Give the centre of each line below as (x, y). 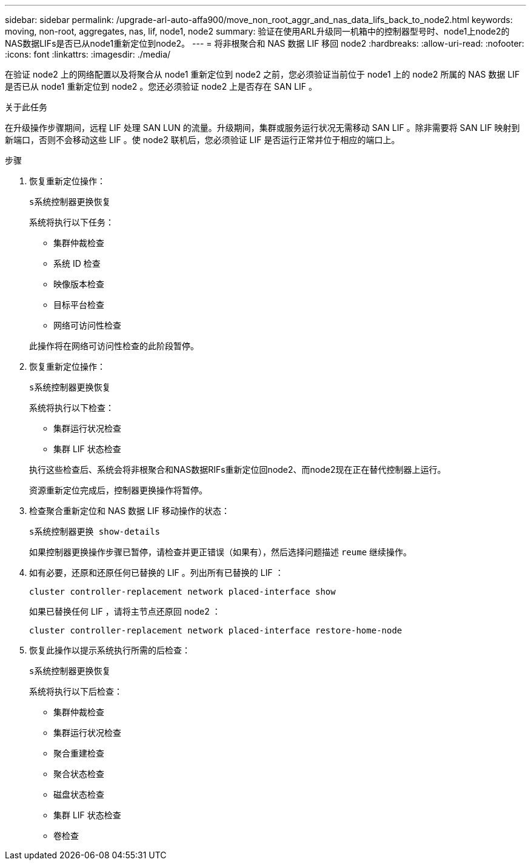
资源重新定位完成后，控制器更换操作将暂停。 (118, 490)
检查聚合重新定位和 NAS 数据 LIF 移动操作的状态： (129, 511)
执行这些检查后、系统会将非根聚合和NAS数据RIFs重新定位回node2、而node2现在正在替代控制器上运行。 (238, 469)
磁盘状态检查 (79, 794)
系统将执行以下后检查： (76, 691)
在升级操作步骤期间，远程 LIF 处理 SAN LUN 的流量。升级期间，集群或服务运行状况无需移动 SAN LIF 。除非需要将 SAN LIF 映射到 (262, 128)
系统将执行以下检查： (72, 408)
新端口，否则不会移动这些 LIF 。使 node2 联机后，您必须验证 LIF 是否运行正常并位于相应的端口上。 (202, 140)
